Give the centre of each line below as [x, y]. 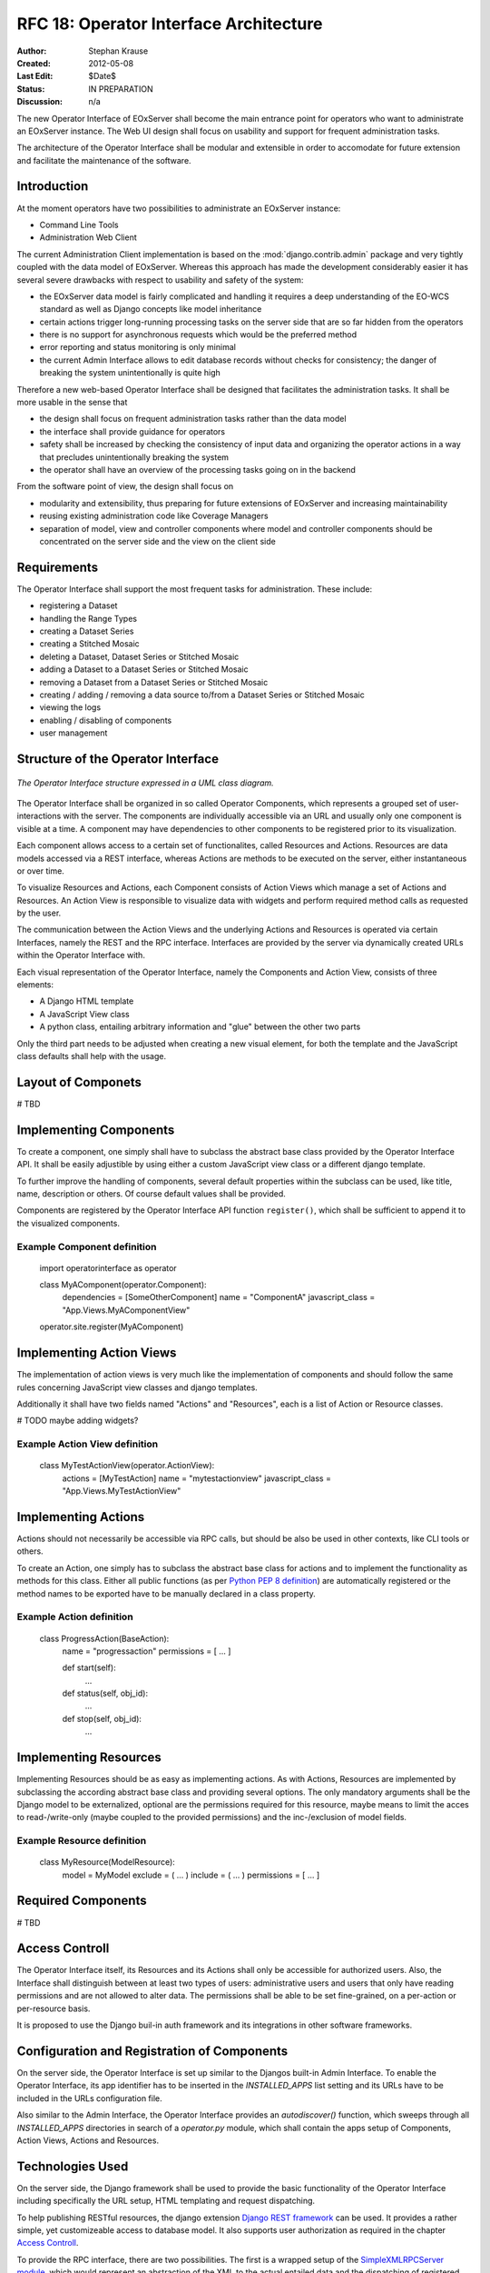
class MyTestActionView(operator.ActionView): [127, 1466]
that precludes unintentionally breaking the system [134, 457]
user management [73, 733]
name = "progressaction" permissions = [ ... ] [147, 1651]
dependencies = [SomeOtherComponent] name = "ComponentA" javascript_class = [219, 1297]
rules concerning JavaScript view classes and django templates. [137, 1387]
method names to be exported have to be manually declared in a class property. [167, 1593]
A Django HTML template [87, 1001]
